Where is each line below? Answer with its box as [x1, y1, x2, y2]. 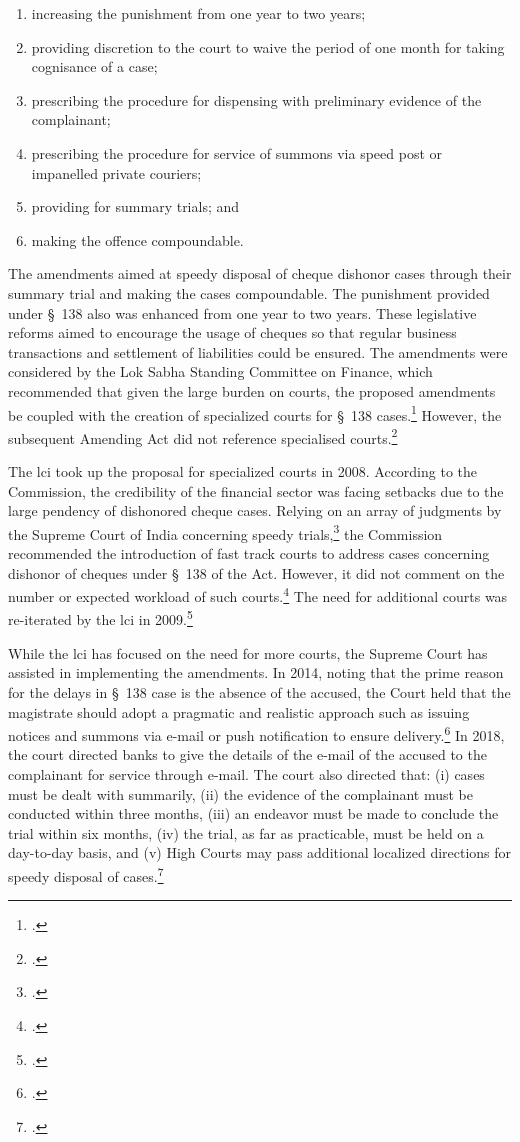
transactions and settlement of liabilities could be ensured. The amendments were [8, 341, 508, 362]
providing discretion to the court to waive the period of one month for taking [31, 36, 505, 57]
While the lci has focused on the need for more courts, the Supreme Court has [8, 642, 488, 663]
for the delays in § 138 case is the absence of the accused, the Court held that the [8, 681, 511, 702]
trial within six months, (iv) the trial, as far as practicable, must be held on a [8, 822, 484, 843]
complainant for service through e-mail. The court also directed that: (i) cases [8, 763, 485, 784]
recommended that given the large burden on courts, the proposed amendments [8, 380, 496, 401]
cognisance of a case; [31, 56, 158, 77]
